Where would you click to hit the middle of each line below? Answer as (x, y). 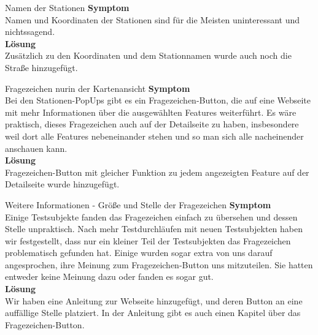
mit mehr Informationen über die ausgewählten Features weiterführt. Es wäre (151, 112)
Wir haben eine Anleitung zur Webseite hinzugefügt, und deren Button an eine (154, 300)
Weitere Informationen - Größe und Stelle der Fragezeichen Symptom (138, 204)
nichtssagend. (30, 32)
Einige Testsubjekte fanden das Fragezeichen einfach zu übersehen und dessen (151, 216)
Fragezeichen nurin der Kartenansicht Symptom (98, 88)
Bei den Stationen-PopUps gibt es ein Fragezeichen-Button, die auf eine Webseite (158, 100)
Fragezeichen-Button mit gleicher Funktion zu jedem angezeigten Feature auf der (157, 172)
